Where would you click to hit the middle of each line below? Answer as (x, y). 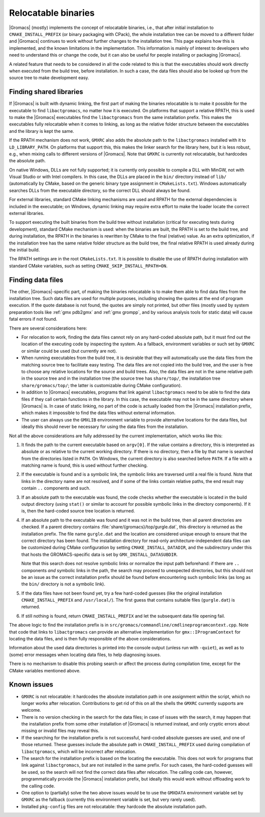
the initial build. (25, 250)
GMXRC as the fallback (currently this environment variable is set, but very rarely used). (109, 800)
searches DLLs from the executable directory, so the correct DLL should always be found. (100, 190)
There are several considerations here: (48, 328)
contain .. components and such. (56, 488)
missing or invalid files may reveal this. (60, 731)
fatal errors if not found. (33, 319)
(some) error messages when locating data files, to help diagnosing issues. (85, 655)
